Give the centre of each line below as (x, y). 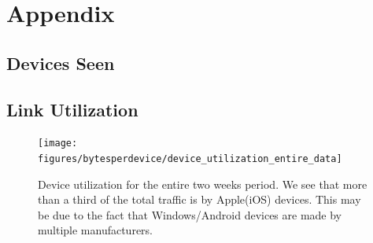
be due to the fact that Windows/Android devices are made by (190, 214)
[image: (58, 144)
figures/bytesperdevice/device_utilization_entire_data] (190, 159)
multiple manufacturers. (96, 230)
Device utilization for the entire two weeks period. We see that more (203, 184)
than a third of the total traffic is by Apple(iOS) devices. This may (199, 199)
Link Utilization (72, 109)
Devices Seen (61, 63)
